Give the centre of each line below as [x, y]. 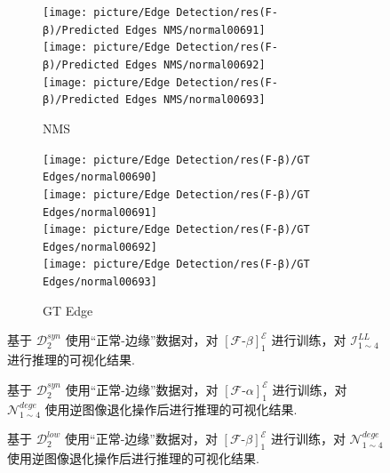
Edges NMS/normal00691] [195, 30]
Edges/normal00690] [100, 177]
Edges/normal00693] [100, 282]
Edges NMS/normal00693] [195, 100]
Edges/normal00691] [100, 212]
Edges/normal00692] [100, 247]
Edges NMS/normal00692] [195, 64]
